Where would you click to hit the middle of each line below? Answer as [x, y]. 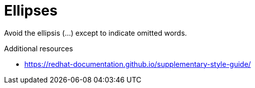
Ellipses [31, 11]
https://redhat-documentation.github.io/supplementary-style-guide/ [138, 64]
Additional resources [39, 48]
